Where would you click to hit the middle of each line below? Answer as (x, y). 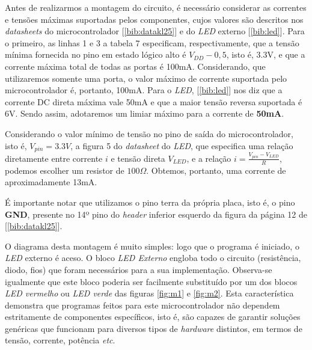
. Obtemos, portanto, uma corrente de (216, 170)
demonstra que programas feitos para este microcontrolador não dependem (142, 305)
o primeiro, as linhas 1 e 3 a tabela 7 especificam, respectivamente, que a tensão (152, 42)
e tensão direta (138, 158)
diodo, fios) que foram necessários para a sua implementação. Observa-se (139, 269)
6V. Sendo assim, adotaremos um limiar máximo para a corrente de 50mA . (145, 113)
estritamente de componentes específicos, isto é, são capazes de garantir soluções (153, 317)
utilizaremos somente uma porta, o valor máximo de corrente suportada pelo (146, 78)
